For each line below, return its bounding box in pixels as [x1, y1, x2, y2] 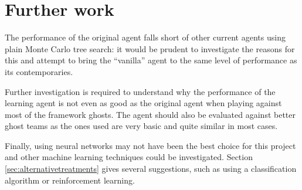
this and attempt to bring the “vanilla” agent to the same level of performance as [5, 54, 297, 66]
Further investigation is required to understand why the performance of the [5, 85, 276, 97]
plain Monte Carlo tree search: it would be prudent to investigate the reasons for [5, 42, 295, 55]
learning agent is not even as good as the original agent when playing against [5, 97, 282, 109]
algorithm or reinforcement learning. [5, 174, 135, 186]
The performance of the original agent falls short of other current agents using [5, 31, 286, 43]
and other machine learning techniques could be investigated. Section [5, 151, 253, 163]
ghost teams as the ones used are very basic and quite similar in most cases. [5, 120, 278, 132]
